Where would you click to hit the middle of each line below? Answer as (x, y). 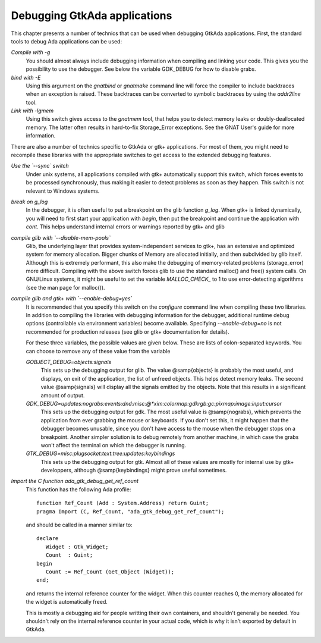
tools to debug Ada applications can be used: (66, 41)
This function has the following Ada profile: (78, 489)
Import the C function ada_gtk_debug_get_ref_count (75, 481)
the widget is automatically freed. (67, 602)
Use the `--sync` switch (40, 166)
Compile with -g (31, 52)
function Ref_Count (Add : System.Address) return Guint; (123, 503)
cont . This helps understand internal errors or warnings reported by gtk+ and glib (125, 227)
